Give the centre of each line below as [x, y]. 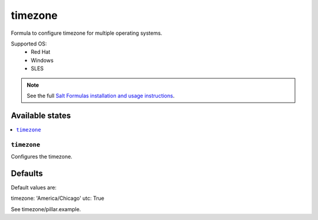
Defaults [27, 173]
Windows [42, 60]
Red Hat [41, 52]
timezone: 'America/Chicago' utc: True [57, 198]
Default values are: [34, 187]
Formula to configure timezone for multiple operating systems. [87, 33]
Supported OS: [29, 44]
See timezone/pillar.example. [46, 209]
